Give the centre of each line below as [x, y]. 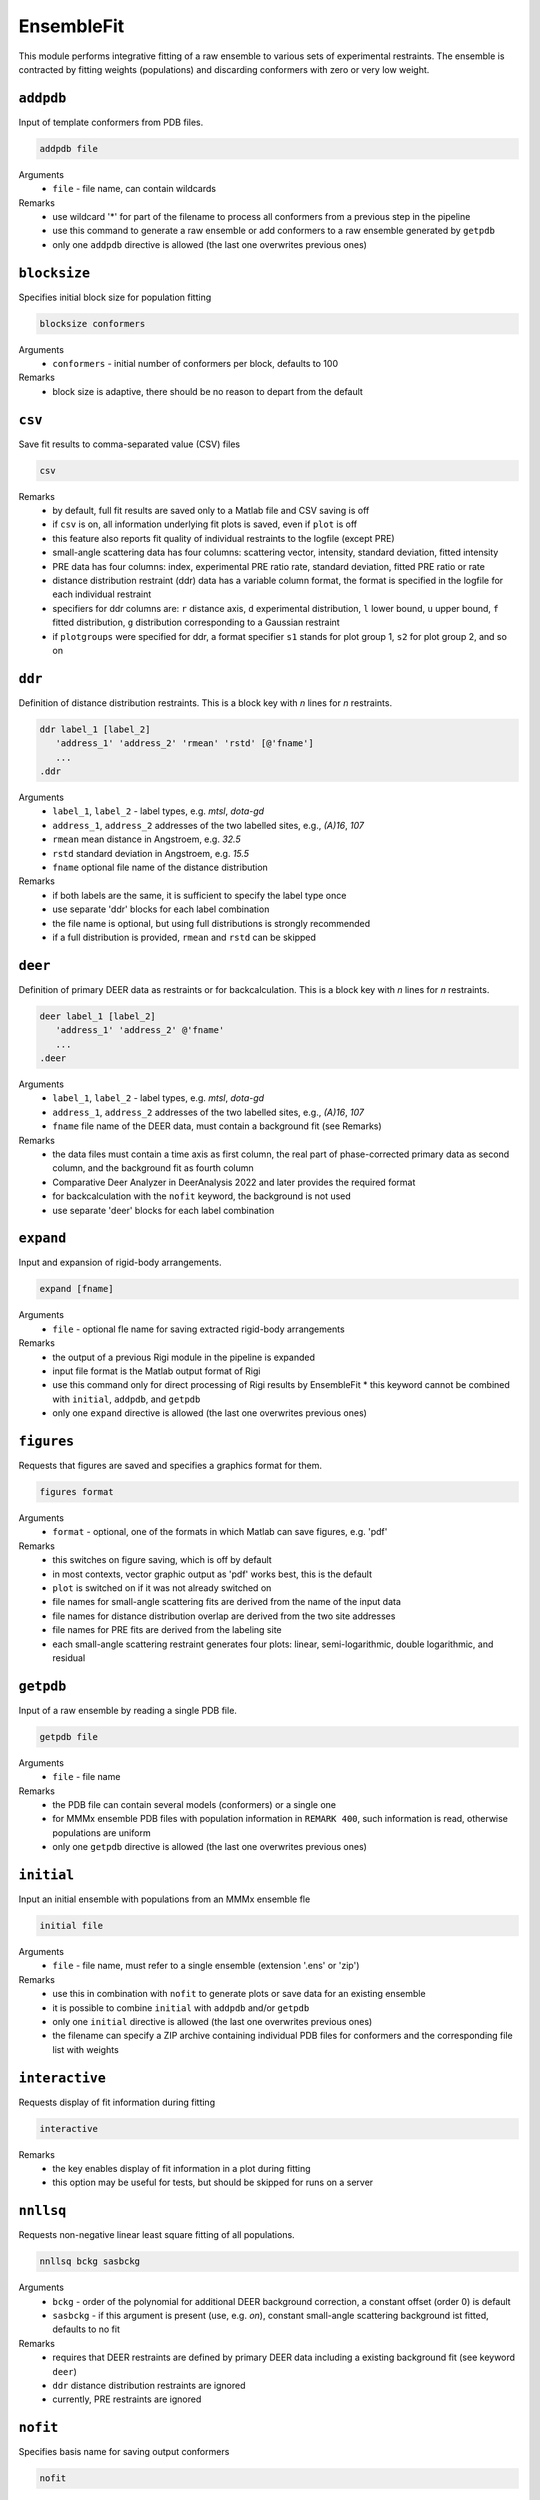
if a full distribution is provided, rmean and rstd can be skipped [184, 937]
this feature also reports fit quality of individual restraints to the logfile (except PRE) [223, 538]
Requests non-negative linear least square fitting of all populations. [156, 2235]
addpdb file [69, 148]
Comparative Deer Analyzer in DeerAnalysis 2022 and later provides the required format [234, 1182]
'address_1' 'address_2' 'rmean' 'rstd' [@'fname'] [184, 743]
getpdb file [69, 1736]
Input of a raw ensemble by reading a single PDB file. [127, 1710]
